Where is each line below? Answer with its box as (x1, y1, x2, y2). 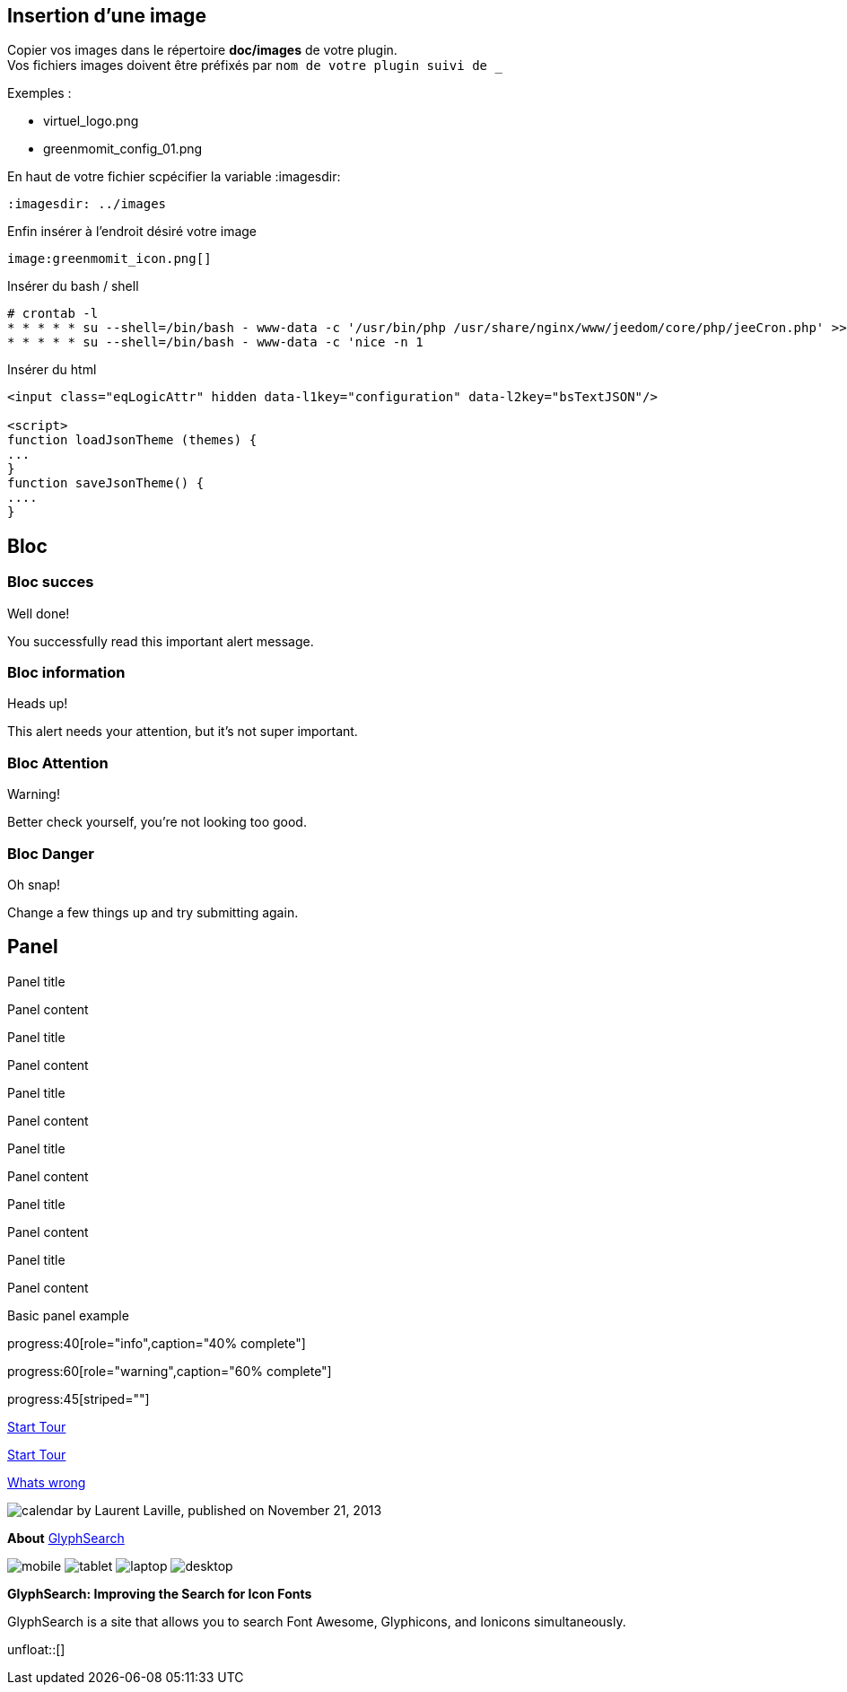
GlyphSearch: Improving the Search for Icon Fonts (7, 1585, 312, 1601)
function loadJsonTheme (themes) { (7, 433, 258, 448)
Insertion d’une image (7, 4, 206, 27)
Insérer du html (7, 362, 97, 378)
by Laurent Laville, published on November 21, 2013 (76, 1502, 382, 1518)
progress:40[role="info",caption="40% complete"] (7, 1335, 306, 1351)
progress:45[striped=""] (7, 1390, 150, 1407)
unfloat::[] (7, 1641, 65, 1657)
